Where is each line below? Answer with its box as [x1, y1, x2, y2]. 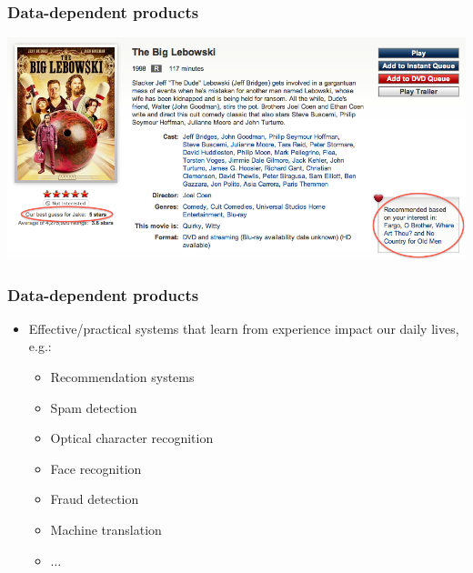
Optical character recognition [50, 428, 214, 447]
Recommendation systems [50, 367, 195, 387]
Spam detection [50, 397, 137, 417]
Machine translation [50, 520, 162, 539]
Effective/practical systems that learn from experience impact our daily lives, [28, 318, 459, 337]
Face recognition [50, 458, 142, 477]
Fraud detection [50, 489, 139, 508]
